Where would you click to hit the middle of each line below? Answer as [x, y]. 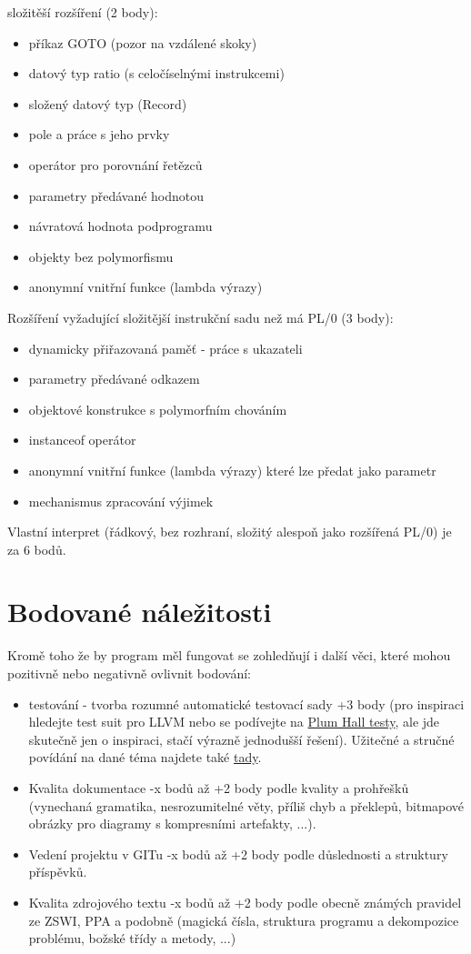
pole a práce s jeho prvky [99, 134]
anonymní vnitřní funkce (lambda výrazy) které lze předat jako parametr [232, 470]
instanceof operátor [82, 440]
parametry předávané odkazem [114, 379]
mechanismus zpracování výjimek [121, 501]
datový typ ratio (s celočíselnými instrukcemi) [156, 73]
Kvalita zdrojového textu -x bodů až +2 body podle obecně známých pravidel [245, 902]
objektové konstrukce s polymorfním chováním [158, 409]
